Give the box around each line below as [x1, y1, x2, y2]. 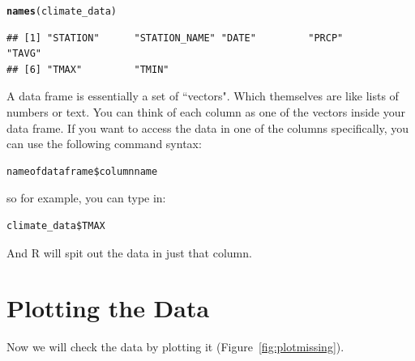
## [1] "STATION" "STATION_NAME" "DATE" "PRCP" [6, 32, 344, 44]
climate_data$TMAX [6, 220, 105, 231]
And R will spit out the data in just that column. [6, 244, 252, 261]
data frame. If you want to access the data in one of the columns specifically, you [6, 119, 409, 136]
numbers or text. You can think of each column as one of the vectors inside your [6, 104, 405, 121]
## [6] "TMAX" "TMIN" [6, 63, 169, 75]
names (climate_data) [6, 6, 118, 17]
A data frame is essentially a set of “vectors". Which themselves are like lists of [6, 87, 399, 104]
